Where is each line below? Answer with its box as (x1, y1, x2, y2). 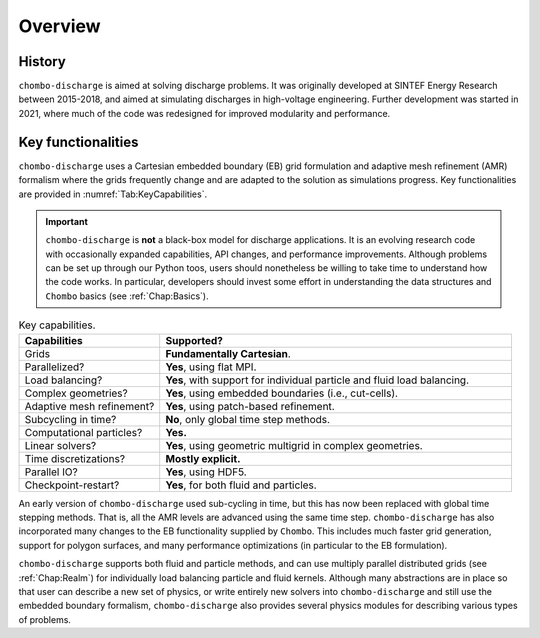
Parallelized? (24, 360, 85, 374)
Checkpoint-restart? (24, 478, 120, 492)
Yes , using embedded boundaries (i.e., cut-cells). (165, 386, 399, 400)
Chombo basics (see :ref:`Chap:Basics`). (45, 290, 209, 302)
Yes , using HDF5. (165, 465, 247, 479)
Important (45, 215, 89, 227)
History (18, 53, 67, 70)
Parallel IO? (24, 465, 79, 479)
